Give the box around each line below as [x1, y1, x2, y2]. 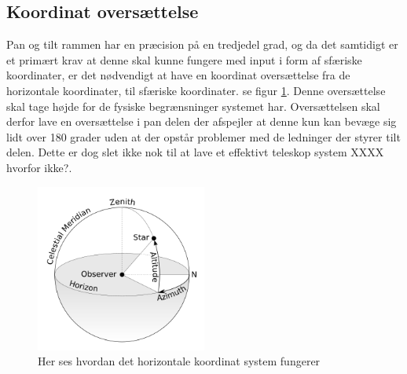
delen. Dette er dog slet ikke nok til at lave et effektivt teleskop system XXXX [6, 144, 384, 160]
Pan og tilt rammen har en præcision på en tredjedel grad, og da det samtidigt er [6, 36, 398, 53]
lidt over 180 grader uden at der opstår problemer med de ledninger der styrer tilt [6, 128, 401, 145]
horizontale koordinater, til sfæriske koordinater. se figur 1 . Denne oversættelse [6, 82, 386, 98]
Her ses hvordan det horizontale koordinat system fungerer [38, 353, 321, 369]
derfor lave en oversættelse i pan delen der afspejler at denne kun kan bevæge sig [6, 113, 397, 130]
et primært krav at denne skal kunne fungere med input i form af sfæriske [6, 51, 362, 68]
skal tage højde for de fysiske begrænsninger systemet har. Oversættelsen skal [6, 97, 380, 114]
